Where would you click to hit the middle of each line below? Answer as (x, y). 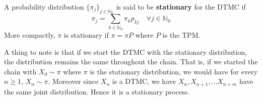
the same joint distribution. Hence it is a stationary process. (97, 91)
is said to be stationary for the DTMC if (181, 7)
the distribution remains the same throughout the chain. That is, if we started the (131, 62)
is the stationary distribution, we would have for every (174, 71)
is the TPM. (181, 34)
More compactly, (30, 34)
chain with (20, 71)
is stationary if (86, 34)
